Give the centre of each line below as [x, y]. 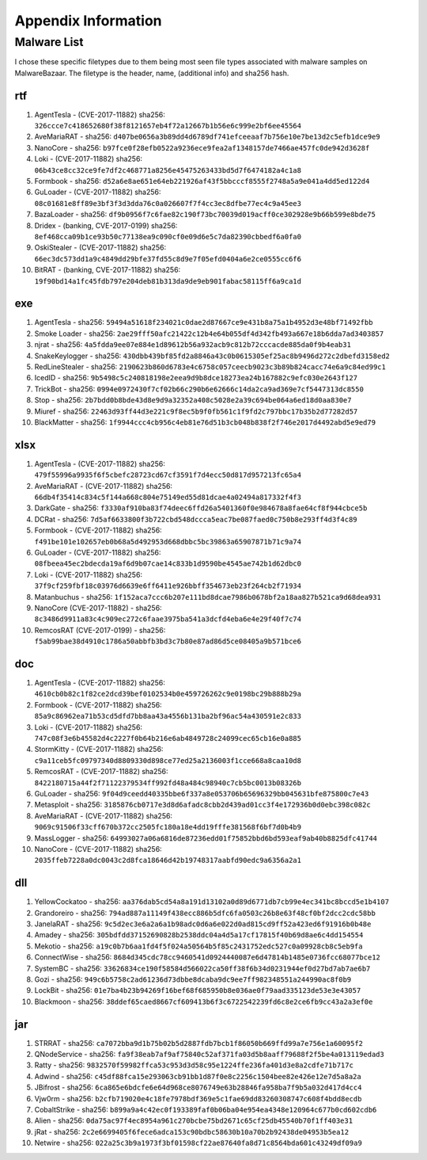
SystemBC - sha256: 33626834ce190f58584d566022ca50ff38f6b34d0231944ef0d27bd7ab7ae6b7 [202, 968]
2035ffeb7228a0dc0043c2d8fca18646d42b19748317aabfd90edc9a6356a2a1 [168, 860]
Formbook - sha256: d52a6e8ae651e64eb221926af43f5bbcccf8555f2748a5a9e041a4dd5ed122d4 [202, 181]
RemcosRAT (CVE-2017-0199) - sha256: [100, 630]
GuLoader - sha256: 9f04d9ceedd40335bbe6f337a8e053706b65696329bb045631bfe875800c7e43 [202, 793]
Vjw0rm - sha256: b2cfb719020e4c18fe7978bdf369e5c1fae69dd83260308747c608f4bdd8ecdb [198, 1098]
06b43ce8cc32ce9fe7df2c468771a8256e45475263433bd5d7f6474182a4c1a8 [168, 170]
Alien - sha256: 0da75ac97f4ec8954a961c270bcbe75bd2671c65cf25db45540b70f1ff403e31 [194, 1120]
